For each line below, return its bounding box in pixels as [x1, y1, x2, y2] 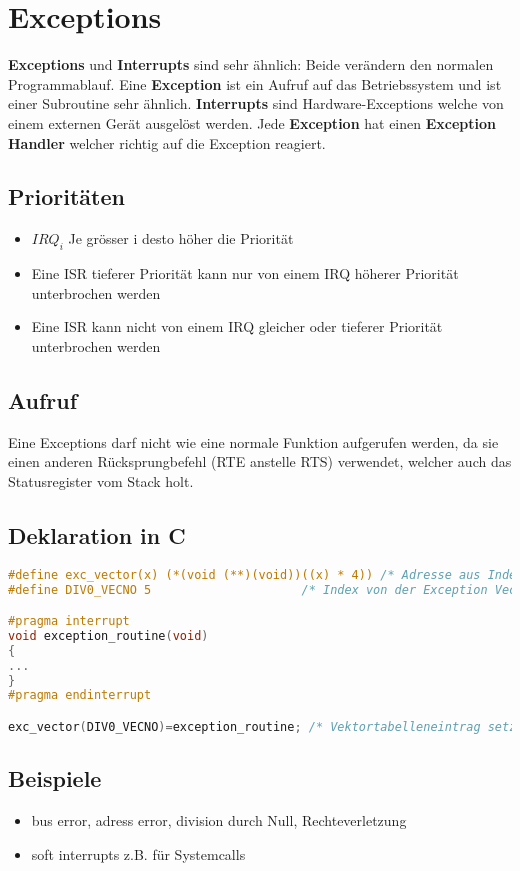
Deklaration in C [8, 519, 186, 550]
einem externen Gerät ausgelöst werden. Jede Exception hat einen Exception [8, 112, 496, 133]
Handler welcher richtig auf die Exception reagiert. [8, 132, 326, 153]
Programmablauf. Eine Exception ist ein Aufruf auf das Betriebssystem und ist [8, 73, 502, 94]
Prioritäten [8, 181, 125, 212]
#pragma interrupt [8, 614, 130, 629]
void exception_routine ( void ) [8, 628, 209, 643]
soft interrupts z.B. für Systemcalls [31, 843, 246, 864]
